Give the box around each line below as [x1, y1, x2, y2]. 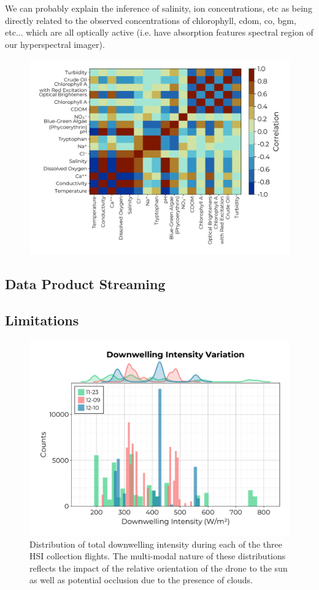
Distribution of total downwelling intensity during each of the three [29, 537, 282, 550]
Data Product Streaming [5, 274, 166, 293]
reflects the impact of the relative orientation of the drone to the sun [29, 561, 288, 574]
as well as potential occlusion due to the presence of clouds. [29, 573, 253, 586]
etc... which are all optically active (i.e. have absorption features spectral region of [5, 26, 313, 39]
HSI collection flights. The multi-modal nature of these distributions [29, 549, 286, 562]
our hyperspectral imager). [5, 37, 105, 50]
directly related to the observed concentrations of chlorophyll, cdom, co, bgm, [5, 14, 296, 26]
